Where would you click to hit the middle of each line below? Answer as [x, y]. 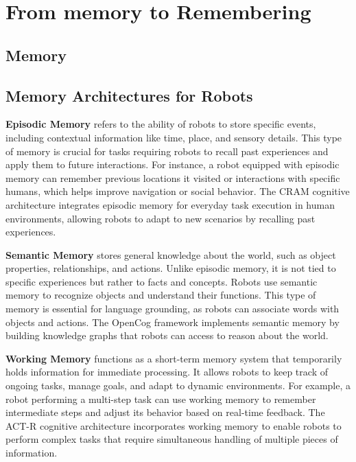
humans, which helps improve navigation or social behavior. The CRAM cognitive [178, 191]
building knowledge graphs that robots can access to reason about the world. [167, 335]
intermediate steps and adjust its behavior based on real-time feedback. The [165, 412]
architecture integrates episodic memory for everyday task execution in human [170, 204]
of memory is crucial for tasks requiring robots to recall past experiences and [167, 151]
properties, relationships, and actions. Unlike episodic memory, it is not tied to [171, 268]
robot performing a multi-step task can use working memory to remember [161, 399]
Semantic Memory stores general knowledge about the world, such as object [171, 254]
